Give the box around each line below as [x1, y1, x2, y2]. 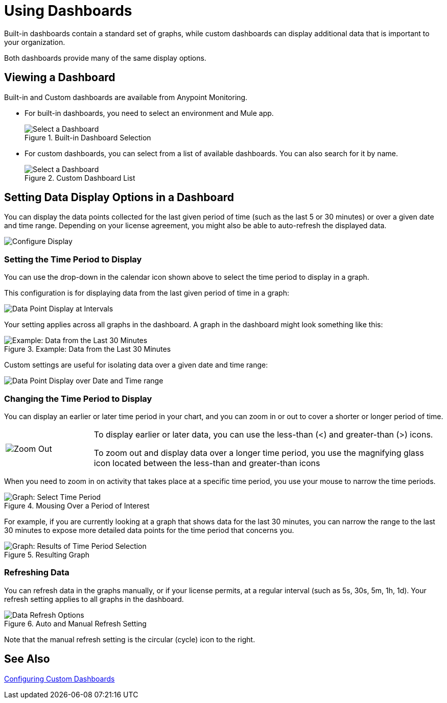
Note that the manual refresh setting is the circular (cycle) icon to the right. [4, 635, 255, 644]
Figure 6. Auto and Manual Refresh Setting [4, 619, 147, 628]
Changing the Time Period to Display [4, 393, 152, 404]
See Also [4, 652, 50, 666]
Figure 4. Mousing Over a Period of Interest [4, 501, 150, 510]
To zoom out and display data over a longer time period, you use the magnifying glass [93, 447, 424, 458]
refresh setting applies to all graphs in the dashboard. [4, 594, 184, 603]
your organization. [4, 37, 65, 46]
